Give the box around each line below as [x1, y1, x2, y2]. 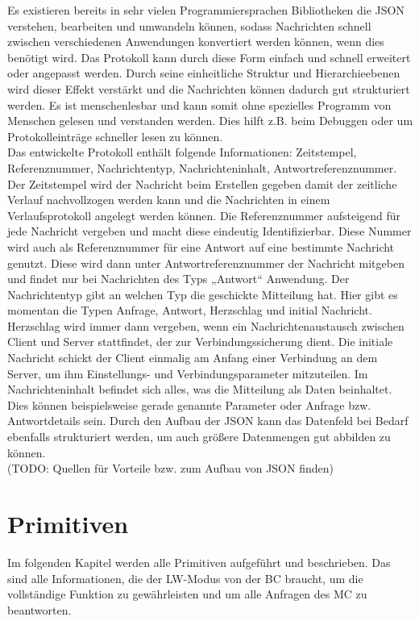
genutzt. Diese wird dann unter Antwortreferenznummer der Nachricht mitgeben [7, 254, 404, 271]
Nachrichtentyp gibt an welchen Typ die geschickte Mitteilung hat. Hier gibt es [7, 285, 398, 302]
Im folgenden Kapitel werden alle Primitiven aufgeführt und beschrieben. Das [7, 553, 391, 570]
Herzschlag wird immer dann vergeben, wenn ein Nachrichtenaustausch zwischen [7, 317, 404, 334]
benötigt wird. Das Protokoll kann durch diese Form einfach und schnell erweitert [7, 48, 411, 65]
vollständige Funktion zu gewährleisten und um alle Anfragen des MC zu [7, 586, 367, 602]
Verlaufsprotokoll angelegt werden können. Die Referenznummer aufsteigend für [7, 206, 401, 223]
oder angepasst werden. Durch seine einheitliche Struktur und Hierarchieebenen [7, 65, 400, 81]
